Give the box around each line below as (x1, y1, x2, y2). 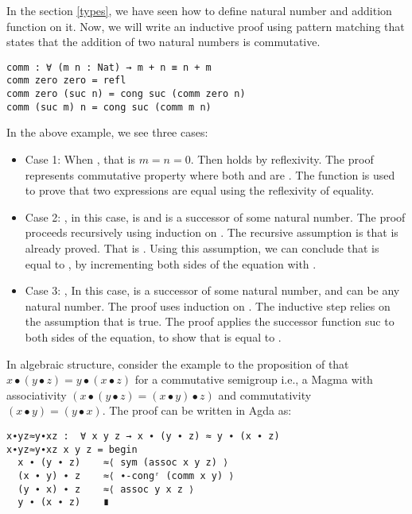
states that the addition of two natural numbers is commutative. (6, 33, 321, 50)
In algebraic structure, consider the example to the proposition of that (6, 355, 349, 372)
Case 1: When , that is (25, 151, 135, 167)
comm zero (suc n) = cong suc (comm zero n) (6, 88, 246, 100)
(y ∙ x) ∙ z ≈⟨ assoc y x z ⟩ (17, 483, 195, 495)
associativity (6, 386, 67, 403)
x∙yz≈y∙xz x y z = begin (6, 443, 138, 455)
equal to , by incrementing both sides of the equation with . (25, 255, 317, 272)
